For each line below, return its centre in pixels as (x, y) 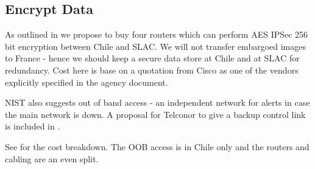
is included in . (33, 126)
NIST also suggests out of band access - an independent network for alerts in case (157, 102)
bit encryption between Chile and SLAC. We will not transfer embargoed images (156, 46)
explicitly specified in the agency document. (87, 82)
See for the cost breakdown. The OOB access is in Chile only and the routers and (157, 146)
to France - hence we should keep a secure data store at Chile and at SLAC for (152, 58)
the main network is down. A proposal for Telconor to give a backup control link (155, 114)
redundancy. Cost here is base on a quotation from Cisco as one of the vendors (152, 70)
